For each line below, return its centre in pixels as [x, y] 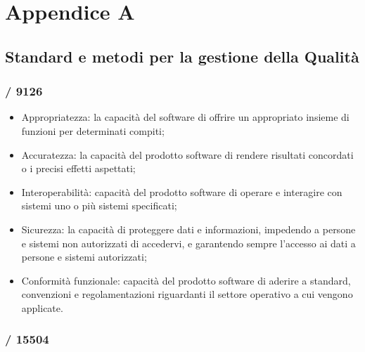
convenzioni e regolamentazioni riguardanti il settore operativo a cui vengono [187, 294]
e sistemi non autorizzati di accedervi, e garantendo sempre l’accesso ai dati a [188, 243]
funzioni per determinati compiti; [93, 130]
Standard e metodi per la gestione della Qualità [182, 56]
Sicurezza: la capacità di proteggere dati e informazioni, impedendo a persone [188, 229]
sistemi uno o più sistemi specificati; [99, 206]
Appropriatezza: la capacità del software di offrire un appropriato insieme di [185, 117]
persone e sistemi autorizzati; [84, 257]
